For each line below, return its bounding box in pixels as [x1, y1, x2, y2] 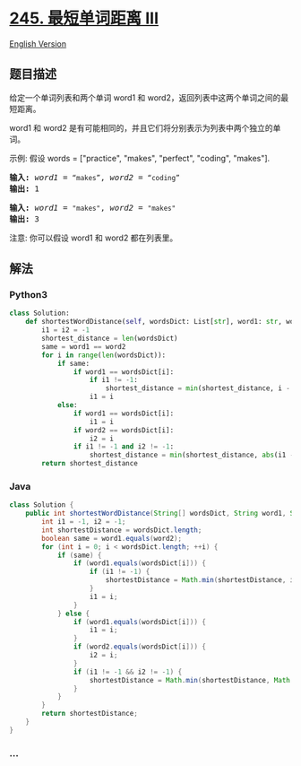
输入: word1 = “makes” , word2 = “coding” [9, 172, 181, 182]
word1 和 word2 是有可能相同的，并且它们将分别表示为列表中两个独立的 [9, 122, 273, 133]
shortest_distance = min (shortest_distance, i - [105, 384, 291, 393]
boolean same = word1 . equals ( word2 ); [41, 534, 182, 543]
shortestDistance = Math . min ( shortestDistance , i [105, 576, 295, 585]
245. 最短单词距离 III [9, 8, 159, 29]
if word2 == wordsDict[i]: [73, 425, 175, 435]
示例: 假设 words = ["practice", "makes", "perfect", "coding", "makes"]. [9, 152, 271, 163]
